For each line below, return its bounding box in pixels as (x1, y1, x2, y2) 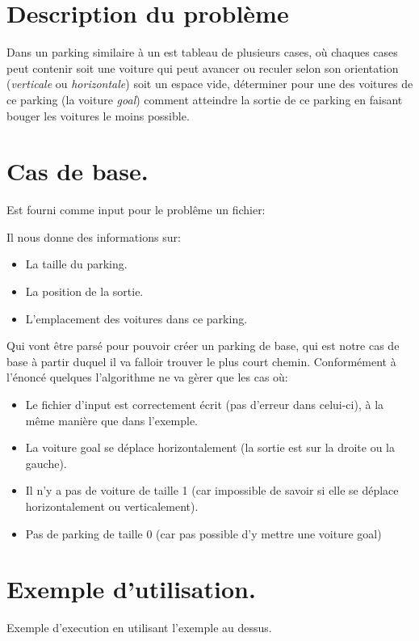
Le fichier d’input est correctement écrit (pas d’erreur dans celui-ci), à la (25, 395, 384, 412)
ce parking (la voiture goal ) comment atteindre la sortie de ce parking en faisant (6, 91, 403, 108)
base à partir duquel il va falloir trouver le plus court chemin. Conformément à (6, 352, 396, 369)
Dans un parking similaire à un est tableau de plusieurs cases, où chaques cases (6, 44, 398, 61)
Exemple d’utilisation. (6, 572, 256, 605)
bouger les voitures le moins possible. (6, 107, 190, 124)
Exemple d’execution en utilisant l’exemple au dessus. (6, 619, 272, 636)
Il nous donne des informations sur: (6, 228, 181, 245)
